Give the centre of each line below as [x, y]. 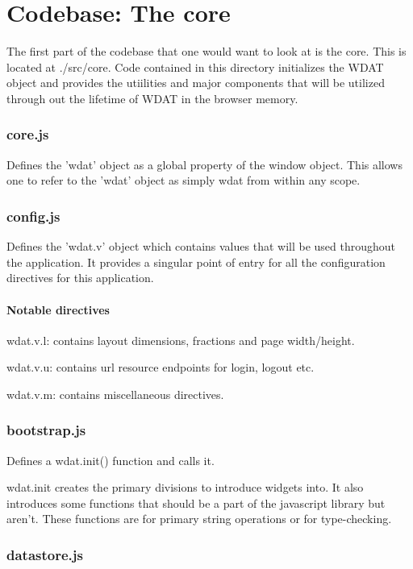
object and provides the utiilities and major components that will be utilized [196, 83]
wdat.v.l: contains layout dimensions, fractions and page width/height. [181, 340]
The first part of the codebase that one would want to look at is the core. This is [206, 51]
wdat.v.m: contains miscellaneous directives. [115, 394]
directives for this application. [80, 278]
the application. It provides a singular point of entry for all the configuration [196, 262]
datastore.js [45, 554]
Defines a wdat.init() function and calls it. [111, 460]
